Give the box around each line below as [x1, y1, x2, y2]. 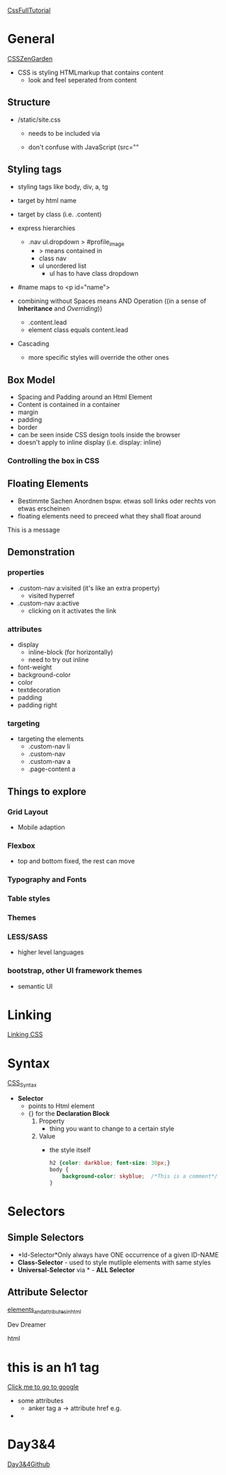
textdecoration [17, 686, 61, 694]
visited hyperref [28, 591, 75, 600]
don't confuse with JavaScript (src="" [28, 142, 140, 151]
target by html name [17, 196, 77, 205]
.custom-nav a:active [17, 599, 80, 607]
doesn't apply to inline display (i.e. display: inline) [17, 438, 162, 447]
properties [7, 568, 45, 577]
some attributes [17, 1397, 64, 1405]
